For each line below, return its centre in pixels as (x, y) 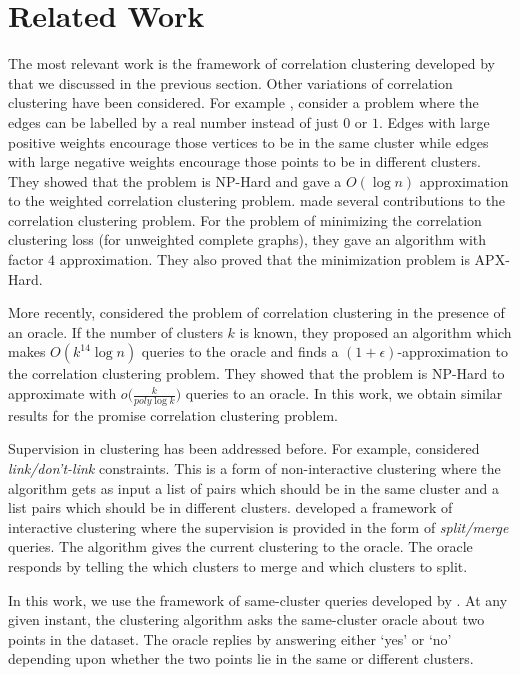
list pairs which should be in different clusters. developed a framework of (230, 507)
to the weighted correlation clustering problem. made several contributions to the (257, 200)
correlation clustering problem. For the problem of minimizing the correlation (245, 219)
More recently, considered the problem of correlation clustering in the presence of (256, 312)
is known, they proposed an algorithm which (375, 331)
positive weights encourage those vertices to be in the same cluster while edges (248, 141)
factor (26, 259)
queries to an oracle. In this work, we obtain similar (344, 393)
